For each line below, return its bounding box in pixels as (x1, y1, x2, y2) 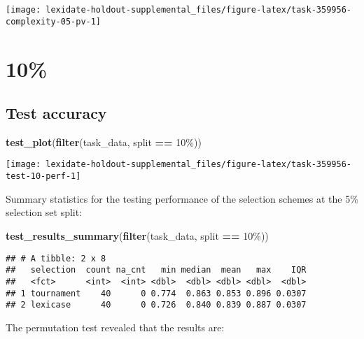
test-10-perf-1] (6, 171, 81, 182)
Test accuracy (6, 102, 107, 124)
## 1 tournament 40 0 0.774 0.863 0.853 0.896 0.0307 (6, 288, 307, 298)
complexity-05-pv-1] (6, 16, 101, 27)
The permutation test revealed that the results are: (6, 319, 225, 334)
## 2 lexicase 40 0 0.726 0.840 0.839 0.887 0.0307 (6, 300, 307, 310)
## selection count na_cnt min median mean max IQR (6, 265, 307, 275)
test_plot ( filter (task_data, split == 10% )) (6, 134, 202, 149)
